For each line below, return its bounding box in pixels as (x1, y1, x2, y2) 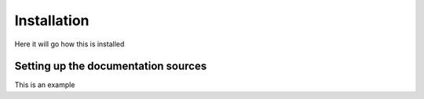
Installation (14, 12, 90, 29)
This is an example (14, 80, 75, 90)
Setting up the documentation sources (14, 60, 207, 73)
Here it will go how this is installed (14, 39, 125, 49)
